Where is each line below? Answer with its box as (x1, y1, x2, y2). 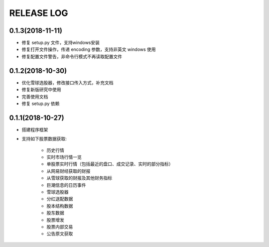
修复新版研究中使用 (21, 87, 61, 93)
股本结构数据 (46, 203, 73, 209)
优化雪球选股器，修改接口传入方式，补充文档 (21, 80, 114, 86)
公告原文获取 (46, 231, 73, 237)
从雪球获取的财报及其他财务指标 (46, 175, 112, 181)
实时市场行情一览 (46, 154, 82, 160)
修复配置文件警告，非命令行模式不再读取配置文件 (21, 53, 122, 59)
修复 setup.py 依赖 (21, 100, 60, 107)
